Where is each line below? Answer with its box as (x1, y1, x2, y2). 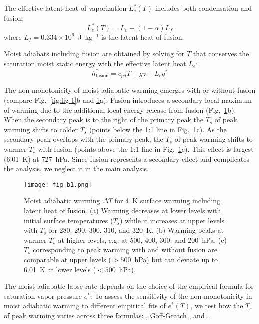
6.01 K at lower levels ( (24, 264, 96, 274)
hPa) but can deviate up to (134, 254, 218, 264)
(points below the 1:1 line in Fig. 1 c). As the (89, 124, 227, 134)
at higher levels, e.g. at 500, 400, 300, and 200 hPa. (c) (58, 234, 227, 245)
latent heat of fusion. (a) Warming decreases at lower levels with (24, 205, 221, 216)
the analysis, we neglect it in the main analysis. (4, 163, 149, 174)
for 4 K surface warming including (114, 195, 221, 206)
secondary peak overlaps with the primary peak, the (4, 134, 163, 144)
